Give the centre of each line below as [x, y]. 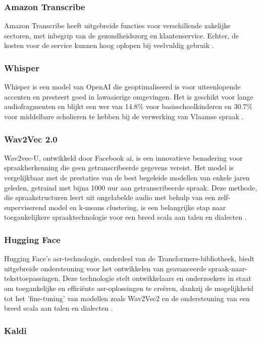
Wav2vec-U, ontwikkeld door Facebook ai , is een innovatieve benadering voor [123, 157]
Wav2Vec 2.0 [31, 139]
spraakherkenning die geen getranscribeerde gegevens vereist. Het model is [119, 167]
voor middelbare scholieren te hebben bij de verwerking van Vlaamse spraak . [124, 116]
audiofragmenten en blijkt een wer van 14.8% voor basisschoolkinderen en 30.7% [128, 106]
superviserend [25, 207]
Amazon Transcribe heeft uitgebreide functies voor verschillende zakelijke [117, 26]
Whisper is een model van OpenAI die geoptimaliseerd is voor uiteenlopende [122, 87]
